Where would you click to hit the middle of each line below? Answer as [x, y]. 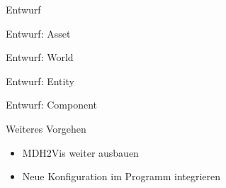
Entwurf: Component [51, 105]
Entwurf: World [40, 57]
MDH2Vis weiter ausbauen [80, 152]
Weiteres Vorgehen [46, 128]
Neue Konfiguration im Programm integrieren [122, 176]
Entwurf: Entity [40, 81]
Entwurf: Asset [38, 33]
